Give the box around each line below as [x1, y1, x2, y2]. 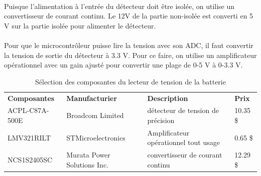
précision [147, 115, 175, 125]
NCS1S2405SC [8, 154, 53, 165]
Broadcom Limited [66, 110, 124, 120]
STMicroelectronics [66, 132, 125, 142]
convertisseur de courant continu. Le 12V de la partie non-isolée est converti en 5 [4, 10, 253, 21]
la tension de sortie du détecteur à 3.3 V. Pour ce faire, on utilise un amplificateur [4, 49, 257, 60]
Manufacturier [66, 92, 117, 103]
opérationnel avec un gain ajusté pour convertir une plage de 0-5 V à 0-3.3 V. [4, 59, 243, 70]
